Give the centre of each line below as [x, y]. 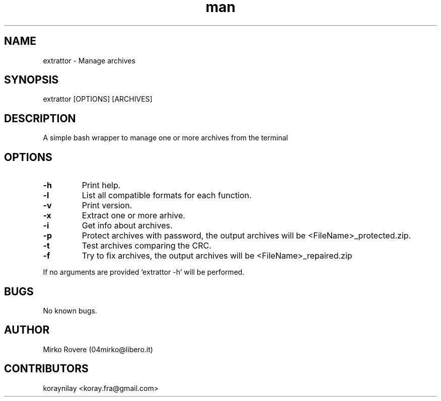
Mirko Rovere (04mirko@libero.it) [98, 349]
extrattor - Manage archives [89, 60]
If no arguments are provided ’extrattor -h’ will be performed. [144, 272]
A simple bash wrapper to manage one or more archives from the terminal [165, 138]
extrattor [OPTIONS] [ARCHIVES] [98, 99]
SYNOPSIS [31, 80]
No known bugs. [70, 310]
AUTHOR [27, 330]
